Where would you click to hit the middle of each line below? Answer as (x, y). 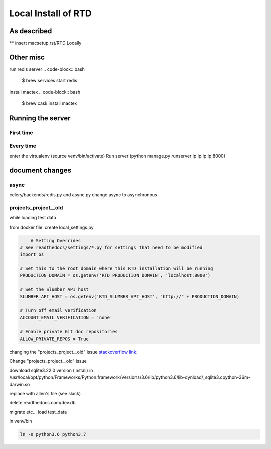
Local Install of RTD (50, 13)
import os (32, 254)
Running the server (40, 118)
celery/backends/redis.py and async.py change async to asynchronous (83, 195)
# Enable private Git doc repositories (69, 332)
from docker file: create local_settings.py (51, 227)
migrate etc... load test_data (38, 412)
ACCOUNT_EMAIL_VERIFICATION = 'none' (66, 317)
